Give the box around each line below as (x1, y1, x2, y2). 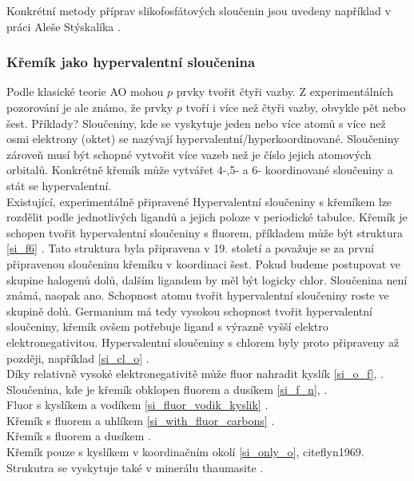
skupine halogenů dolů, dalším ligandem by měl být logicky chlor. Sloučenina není (6, 271, 408, 288)
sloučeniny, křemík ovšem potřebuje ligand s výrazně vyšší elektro (6, 318, 328, 335)
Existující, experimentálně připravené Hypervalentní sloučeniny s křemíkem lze (6, 193, 392, 209)
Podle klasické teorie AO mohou (6, 83, 164, 100)
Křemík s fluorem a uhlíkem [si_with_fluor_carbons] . (6, 411, 275, 428)
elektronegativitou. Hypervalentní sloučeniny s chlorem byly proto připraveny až (6, 333, 400, 350)
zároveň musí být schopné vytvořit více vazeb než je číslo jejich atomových (6, 145, 372, 162)
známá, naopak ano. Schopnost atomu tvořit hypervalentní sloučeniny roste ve (6, 287, 389, 304)
